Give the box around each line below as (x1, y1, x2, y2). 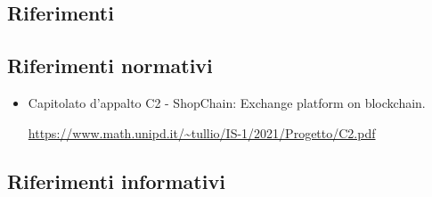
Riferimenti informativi (7, 167, 225, 194)
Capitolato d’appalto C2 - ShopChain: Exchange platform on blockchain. (28, 93, 426, 111)
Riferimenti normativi (7, 52, 213, 79)
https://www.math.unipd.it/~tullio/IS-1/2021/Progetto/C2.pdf (28, 123, 376, 142)
